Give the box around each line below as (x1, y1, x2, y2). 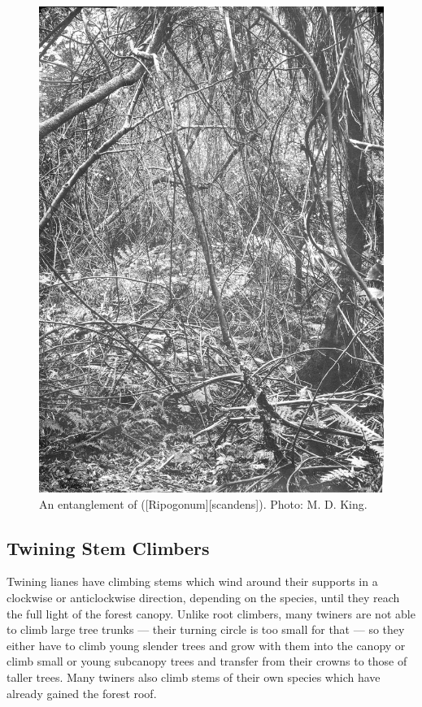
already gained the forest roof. (7, 684, 157, 701)
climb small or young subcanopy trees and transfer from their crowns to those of (7, 653, 407, 670)
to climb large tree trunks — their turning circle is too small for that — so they (7, 621, 405, 638)
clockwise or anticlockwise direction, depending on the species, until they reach (7, 589, 400, 606)
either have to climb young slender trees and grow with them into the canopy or (7, 636, 406, 653)
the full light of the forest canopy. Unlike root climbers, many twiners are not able (7, 605, 415, 622)
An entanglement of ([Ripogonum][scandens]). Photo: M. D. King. (39, 495, 368, 512)
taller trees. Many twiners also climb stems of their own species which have (7, 668, 381, 685)
